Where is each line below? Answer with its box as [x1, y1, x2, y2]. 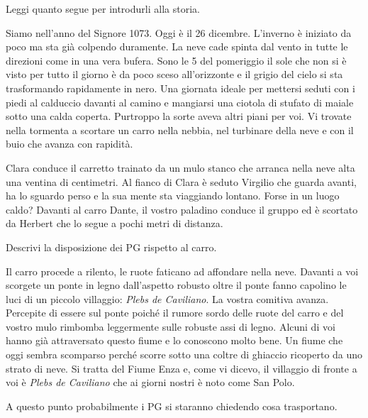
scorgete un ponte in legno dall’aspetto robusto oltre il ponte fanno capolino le [6, 277, 347, 292]
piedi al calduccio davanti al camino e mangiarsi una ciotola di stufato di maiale [6, 94, 354, 109]
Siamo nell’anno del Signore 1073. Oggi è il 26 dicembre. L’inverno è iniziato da [6, 25, 352, 40]
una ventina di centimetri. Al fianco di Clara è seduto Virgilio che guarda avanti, [6, 174, 357, 189]
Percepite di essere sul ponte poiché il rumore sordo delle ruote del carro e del [6, 305, 344, 320]
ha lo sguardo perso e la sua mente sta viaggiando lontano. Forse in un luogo [6, 188, 340, 203]
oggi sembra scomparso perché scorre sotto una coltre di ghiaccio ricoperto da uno [6, 347, 363, 362]
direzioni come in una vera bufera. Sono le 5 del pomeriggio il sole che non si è [6, 53, 347, 67]
